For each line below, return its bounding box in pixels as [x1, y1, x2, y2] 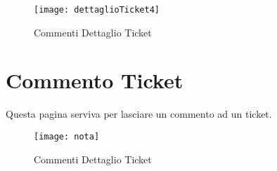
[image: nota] [34, 131, 100, 142]
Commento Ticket [6, 66, 183, 95]
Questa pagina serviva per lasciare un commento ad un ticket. [6, 107, 272, 121]
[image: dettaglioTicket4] [34, 5, 160, 15]
